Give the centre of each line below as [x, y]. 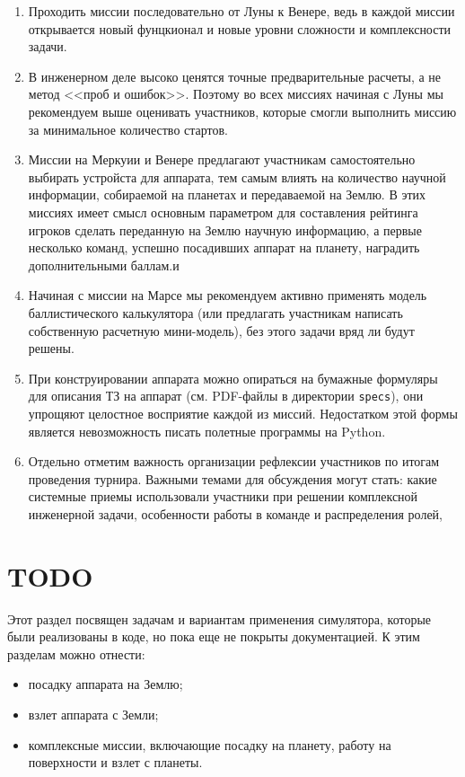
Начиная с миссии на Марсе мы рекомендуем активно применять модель [228, 295]
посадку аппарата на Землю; [105, 684]
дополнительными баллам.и [104, 265]
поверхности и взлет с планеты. [115, 762]
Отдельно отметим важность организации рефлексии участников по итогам [234, 461]
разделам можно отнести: [76, 653]
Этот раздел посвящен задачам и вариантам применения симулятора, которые [219, 618]
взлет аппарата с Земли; [93, 714]
